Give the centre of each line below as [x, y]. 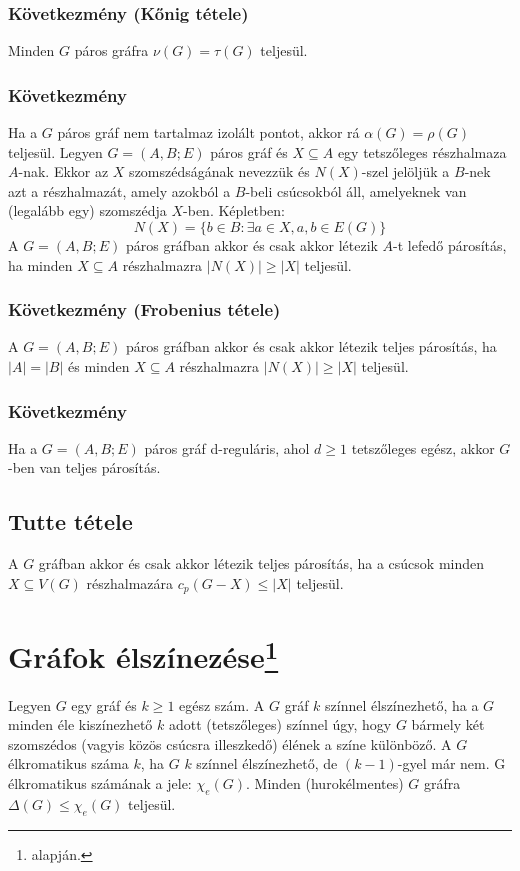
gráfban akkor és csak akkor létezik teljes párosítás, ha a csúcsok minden [261, 563]
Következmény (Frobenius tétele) [144, 309]
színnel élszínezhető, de [267, 763]
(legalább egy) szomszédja [87, 210]
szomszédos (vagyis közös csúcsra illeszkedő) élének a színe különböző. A [230, 743]
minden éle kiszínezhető [80, 724]
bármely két [448, 724]
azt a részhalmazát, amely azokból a [119, 190]
